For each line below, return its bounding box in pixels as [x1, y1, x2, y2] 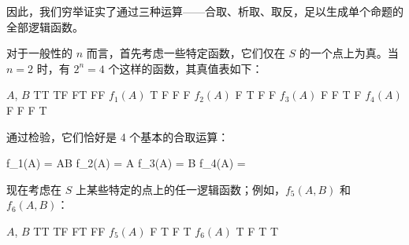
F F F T [6, 101, 47, 118]
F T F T [150, 222, 191, 239]
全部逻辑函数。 [6, 18, 84, 35]
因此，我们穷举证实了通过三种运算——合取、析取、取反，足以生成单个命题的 [6, 3, 403, 19]
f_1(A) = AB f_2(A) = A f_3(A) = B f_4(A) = [6, 155, 246, 171]
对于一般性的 [6, 45, 73, 61]
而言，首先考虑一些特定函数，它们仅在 [86, 45, 285, 61]
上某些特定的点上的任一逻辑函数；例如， [75, 181, 285, 197]
